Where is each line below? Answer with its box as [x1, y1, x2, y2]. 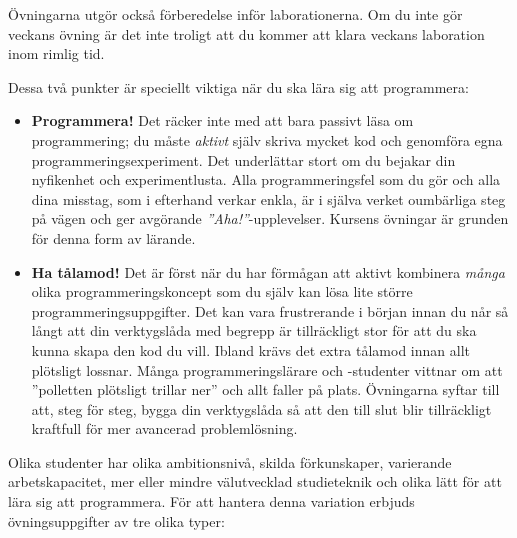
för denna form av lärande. [31, 227, 196, 248]
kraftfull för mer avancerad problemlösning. [31, 418, 298, 439]
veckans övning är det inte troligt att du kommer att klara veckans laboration [8, 23, 485, 44]
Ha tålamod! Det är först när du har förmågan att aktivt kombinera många [31, 261, 505, 282]
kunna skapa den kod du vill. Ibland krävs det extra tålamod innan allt [31, 339, 470, 360]
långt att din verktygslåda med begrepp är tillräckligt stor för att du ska [31, 320, 477, 341]
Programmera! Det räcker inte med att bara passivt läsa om [31, 110, 414, 131]
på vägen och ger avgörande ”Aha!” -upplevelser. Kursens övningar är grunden [31, 208, 509, 229]
